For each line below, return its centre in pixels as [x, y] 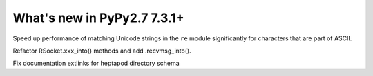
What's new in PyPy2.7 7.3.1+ [98, 18]
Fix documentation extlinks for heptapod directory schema [96, 63]
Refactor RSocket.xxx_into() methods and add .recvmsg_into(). [102, 51]
